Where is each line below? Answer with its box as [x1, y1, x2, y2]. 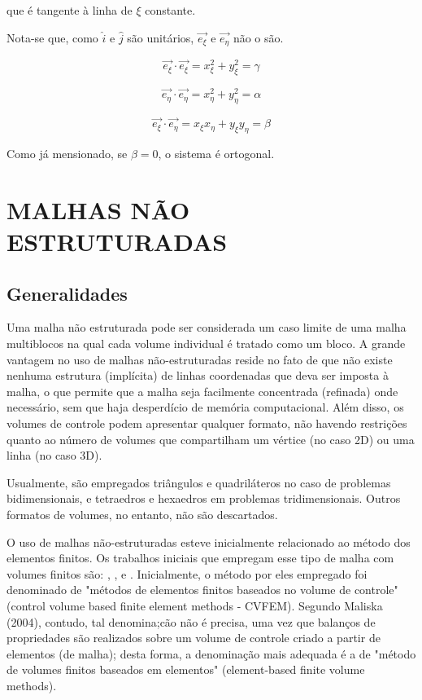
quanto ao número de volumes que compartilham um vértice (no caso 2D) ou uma [7, 430, 415, 447]
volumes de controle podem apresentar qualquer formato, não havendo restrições [7, 415, 407, 432]
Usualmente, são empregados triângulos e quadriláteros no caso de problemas [7, 473, 391, 491]
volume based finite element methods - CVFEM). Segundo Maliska [49, 597, 383, 614]
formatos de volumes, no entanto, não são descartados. [7, 505, 278, 522]
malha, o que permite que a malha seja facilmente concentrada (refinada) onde [7, 382, 398, 399]
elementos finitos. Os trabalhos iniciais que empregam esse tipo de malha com [7, 549, 394, 566]
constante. [145, 2, 196, 18]
